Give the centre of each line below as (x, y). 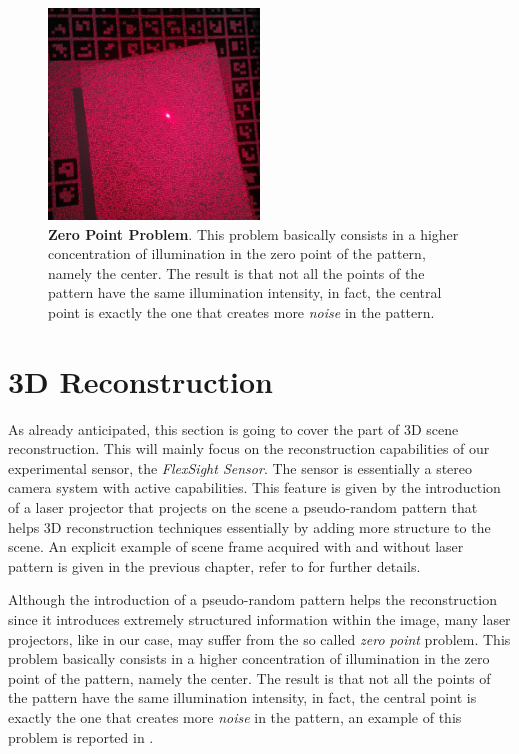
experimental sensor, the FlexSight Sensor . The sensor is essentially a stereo (240, 467)
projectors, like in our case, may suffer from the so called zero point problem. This (259, 638)
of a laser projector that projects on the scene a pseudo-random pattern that (243, 507)
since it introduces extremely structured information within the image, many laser (259, 619)
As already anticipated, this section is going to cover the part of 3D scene (233, 428)
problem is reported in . (81, 736)
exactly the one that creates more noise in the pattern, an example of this (235, 717)
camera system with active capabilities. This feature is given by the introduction (254, 487)
